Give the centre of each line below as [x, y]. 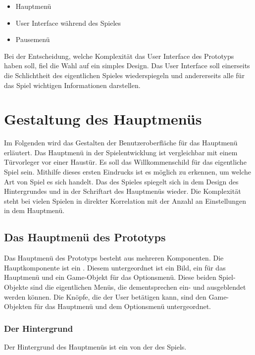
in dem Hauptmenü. [34, 210]
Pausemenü [33, 39]
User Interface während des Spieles [68, 22]
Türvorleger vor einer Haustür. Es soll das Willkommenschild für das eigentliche [125, 162]
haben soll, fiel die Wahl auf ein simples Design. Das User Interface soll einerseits [127, 66]
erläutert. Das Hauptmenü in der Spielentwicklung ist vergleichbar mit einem [121, 152]
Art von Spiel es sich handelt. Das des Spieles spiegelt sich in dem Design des [121, 181]
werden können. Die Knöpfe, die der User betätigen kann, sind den [105, 296]
